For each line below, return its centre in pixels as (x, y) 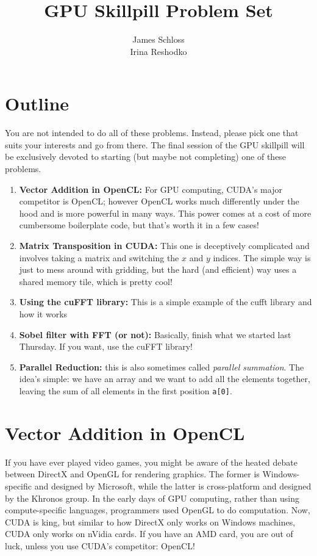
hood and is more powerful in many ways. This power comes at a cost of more (165, 213)
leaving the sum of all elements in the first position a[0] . (126, 390)
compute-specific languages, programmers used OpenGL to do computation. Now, (158, 510)
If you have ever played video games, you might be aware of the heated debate (151, 462)
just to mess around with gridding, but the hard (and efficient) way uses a (158, 269)
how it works (43, 313)
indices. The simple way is (262, 257)
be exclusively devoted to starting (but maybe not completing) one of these (146, 157)
